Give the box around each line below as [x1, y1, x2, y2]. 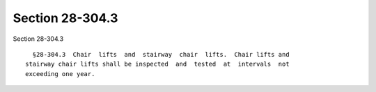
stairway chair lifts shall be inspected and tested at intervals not [25, 60, 290, 68]
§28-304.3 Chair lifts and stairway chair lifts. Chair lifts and [32, 50, 290, 58]
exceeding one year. [25, 70, 95, 77]
